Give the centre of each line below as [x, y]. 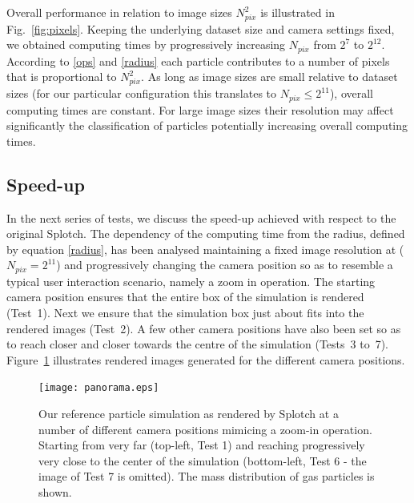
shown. [55, 491]
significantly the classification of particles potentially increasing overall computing [207, 125]
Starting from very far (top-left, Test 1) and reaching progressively [202, 445]
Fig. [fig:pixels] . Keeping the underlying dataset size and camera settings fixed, [201, 28]
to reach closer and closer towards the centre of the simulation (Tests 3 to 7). [197, 344]
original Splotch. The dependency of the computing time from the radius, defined [206, 233]
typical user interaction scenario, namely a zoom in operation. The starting [191, 281]
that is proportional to [62, 76]
